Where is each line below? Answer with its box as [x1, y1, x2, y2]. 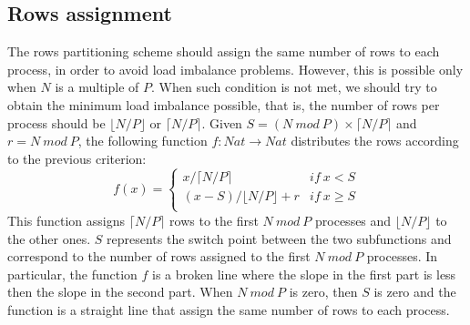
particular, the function [7, 264, 138, 283]
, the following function [77, 131, 208, 150]
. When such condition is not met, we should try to [151, 77, 437, 96]
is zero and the [373, 282, 456, 301]
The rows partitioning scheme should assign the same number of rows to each [7, 42, 440, 61]
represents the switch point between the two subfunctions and [107, 229, 452, 248]
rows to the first [169, 210, 259, 229]
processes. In [366, 247, 438, 266]
